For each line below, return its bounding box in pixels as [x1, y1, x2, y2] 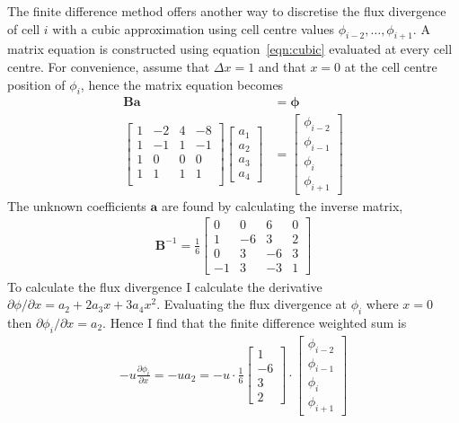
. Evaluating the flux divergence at [156, 295, 347, 313]
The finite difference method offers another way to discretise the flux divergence [7, 2, 446, 20]
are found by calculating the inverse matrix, [162, 196, 403, 215]
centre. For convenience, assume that [7, 57, 210, 75]
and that [258, 57, 306, 75]
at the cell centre [344, 57, 437, 75]
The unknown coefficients [7, 196, 146, 215]
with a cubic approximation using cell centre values [52, 19, 335, 38]
